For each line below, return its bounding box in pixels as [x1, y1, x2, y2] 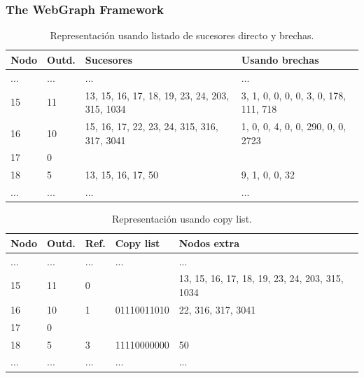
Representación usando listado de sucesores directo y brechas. [50, 28, 314, 43]
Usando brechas [241, 52, 319, 66]
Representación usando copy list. [112, 211, 252, 226]
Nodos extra [178, 235, 240, 250]
